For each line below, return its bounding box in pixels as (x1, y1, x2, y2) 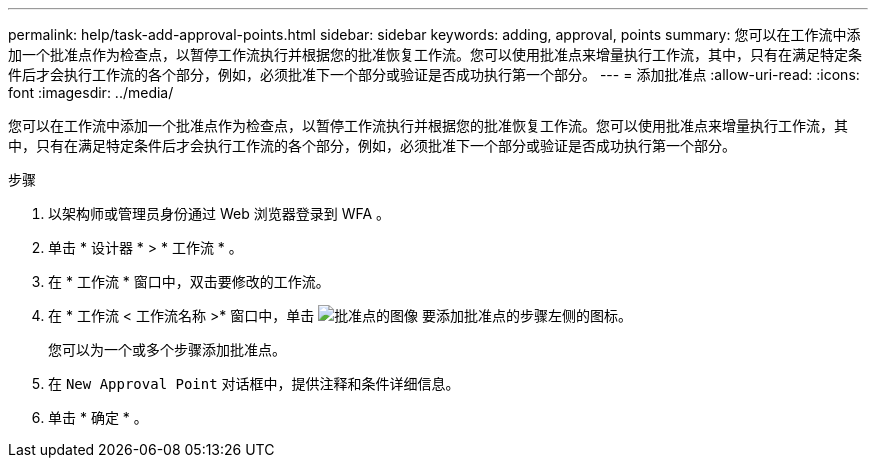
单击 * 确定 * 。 (48, 409, 148, 426)
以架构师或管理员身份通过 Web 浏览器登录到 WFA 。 (48, 205, 391, 222)
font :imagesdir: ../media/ (8, 84, 174, 101)
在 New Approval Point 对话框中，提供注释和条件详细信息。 (48, 375, 460, 392)
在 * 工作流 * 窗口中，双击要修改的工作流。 (48, 273, 330, 290)
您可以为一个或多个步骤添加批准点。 (48, 341, 286, 358)
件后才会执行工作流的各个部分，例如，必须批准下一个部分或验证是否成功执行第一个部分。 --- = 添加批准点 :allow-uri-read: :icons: (8, 66, 860, 83)
